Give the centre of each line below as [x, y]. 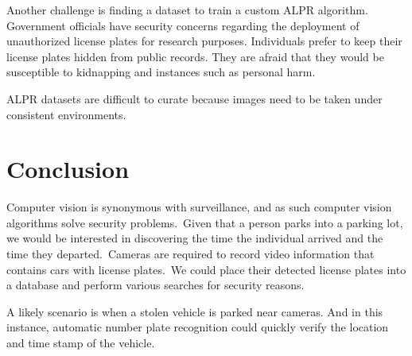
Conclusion [68, 169]
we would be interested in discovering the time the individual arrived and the [195, 238]
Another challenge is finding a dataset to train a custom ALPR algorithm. [187, 10]
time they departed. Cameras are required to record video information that [190, 254]
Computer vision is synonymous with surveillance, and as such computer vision [199, 207]
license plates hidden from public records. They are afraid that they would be [195, 56]
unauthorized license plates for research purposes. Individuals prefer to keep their [204, 41]
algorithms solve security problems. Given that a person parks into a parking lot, [205, 222]
